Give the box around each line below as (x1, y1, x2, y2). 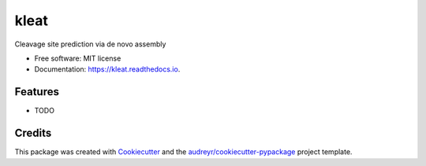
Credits (14, 127, 52, 140)
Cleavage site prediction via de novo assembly (14, 39, 166, 49)
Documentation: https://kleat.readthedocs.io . (34, 65, 181, 74)
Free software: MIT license (34, 53, 121, 63)
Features (14, 85, 59, 98)
